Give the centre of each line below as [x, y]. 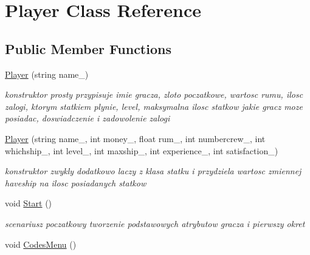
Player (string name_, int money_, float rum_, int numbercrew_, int [135, 138]
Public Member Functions [88, 48]
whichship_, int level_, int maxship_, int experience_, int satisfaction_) [142, 150]
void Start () [29, 203]
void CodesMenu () [41, 244]
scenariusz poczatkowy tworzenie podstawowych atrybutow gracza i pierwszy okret [155, 223]
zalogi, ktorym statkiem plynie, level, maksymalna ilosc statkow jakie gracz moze [154, 106]
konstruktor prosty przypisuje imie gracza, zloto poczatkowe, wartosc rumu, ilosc [154, 94]
